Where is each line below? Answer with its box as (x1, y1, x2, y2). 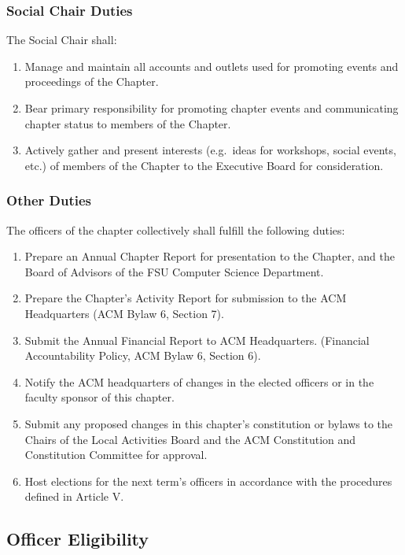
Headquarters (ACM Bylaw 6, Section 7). (24, 305, 224, 321)
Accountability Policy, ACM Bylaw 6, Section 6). (24, 347, 261, 364)
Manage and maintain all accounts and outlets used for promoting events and (24, 57, 399, 74)
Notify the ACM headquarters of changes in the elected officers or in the (24, 373, 374, 390)
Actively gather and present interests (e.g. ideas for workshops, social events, (24, 142, 396, 158)
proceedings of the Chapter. (24, 73, 159, 90)
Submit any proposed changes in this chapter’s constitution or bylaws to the (24, 415, 393, 431)
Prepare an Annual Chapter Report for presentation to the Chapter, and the (24, 248, 395, 265)
